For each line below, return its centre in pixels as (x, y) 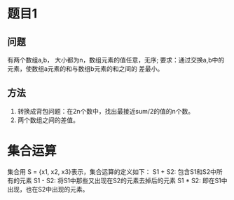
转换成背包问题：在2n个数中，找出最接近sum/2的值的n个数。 (106, 111)
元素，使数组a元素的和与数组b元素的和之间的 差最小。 (85, 69)
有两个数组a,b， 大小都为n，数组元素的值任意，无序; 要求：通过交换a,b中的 (116, 60)
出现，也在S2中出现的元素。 (48, 189)
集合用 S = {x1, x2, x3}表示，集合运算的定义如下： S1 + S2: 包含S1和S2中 (112, 171)
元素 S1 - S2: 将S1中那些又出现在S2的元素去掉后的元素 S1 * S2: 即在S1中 (123, 180)
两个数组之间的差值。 (48, 120)
